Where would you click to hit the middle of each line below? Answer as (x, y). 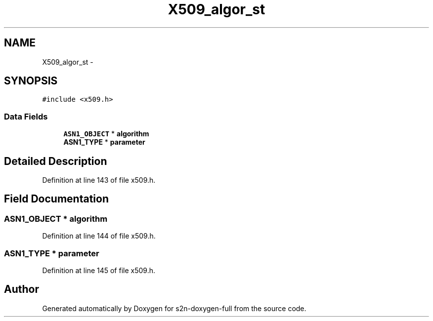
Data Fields (26, 116)
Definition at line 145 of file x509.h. (99, 270)
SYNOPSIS (31, 81)
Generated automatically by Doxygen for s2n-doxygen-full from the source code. (174, 308)
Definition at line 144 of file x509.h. (99, 236)
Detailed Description (56, 161)
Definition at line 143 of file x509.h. (99, 180)
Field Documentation (56, 199)
